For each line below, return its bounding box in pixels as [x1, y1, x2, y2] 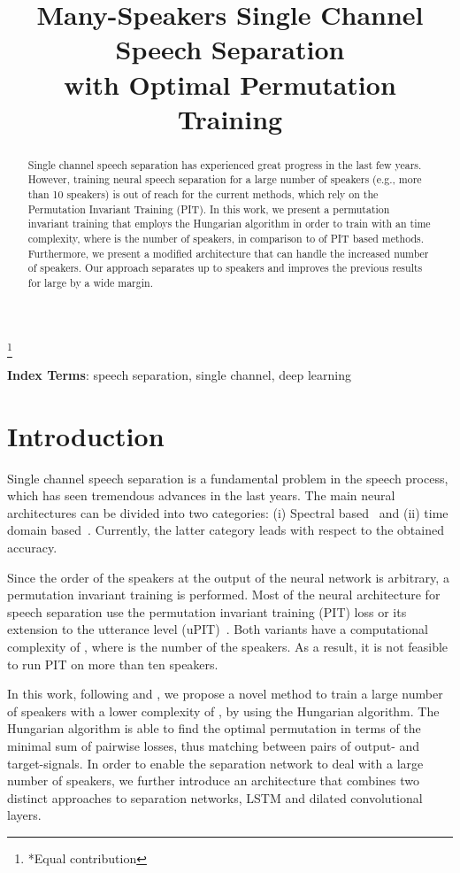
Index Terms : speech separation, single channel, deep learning [7, 365, 352, 383]
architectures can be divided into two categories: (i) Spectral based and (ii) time [7, 503, 448, 521]
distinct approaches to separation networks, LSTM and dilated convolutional [7, 788, 423, 807]
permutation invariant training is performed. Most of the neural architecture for [7, 585, 441, 604]
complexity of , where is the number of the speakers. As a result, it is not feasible [7, 637, 448, 656]
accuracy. [7, 538, 57, 557]
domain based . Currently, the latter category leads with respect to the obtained [7, 521, 444, 539]
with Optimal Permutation [64, 66, 396, 102]
